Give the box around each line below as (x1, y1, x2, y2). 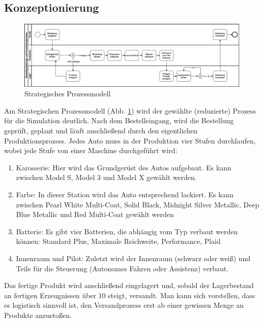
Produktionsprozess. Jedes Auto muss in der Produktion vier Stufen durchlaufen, (4, 135, 256, 146)
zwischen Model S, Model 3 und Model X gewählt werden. (16, 172, 197, 183)
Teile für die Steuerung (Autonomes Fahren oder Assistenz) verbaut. (16, 263, 229, 273)
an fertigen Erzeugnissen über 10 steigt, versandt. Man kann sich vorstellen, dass (4, 290, 255, 300)
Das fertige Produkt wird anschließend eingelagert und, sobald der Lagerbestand (4, 280, 254, 291)
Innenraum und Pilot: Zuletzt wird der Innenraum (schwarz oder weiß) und (16, 253, 250, 263)
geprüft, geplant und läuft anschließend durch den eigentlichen (4, 125, 198, 135)
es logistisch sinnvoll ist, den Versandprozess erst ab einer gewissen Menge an (4, 300, 244, 310)
